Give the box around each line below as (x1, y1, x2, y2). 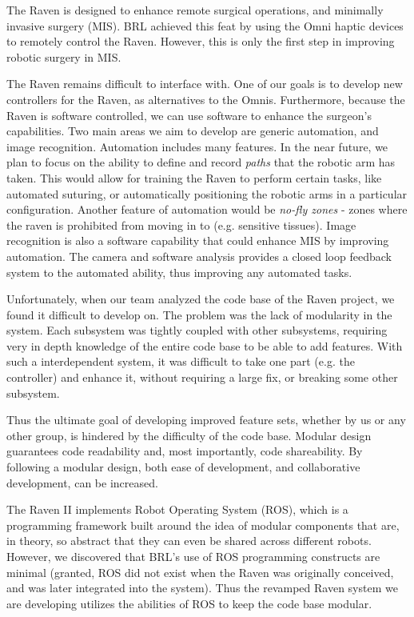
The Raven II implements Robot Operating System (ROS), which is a (6, 501, 348, 518)
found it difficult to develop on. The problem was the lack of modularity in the (6, 306, 392, 323)
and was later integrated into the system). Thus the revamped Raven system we (6, 579, 398, 596)
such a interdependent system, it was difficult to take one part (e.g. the (6, 353, 355, 370)
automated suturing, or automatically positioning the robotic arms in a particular (6, 185, 408, 202)
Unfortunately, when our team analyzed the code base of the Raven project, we (6, 290, 395, 307)
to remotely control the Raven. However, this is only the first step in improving (6, 33, 395, 50)
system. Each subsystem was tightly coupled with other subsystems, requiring (6, 322, 388, 339)
